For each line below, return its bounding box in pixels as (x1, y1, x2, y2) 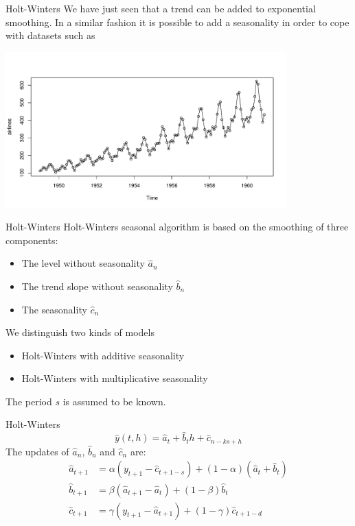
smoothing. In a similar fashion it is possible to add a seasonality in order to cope (5, 14, 350, 29)
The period (5, 394, 52, 408)
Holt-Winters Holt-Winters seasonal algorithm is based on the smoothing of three (5, 219, 349, 234)
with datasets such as (5, 28, 95, 43)
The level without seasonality (21, 256, 145, 270)
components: (5, 232, 58, 247)
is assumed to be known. (62, 394, 166, 408)
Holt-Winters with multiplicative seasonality (21, 371, 208, 385)
